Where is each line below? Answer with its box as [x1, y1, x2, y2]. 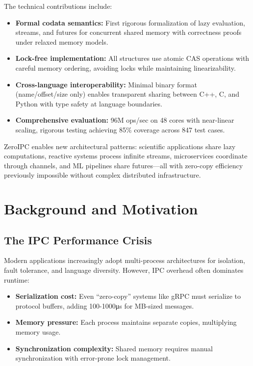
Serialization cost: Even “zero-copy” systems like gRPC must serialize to [15, 291, 241, 301]
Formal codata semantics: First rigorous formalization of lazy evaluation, [15, 17, 245, 27]
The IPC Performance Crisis [4, 232, 152, 247]
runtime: [4, 274, 29, 285]
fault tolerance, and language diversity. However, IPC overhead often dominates [4, 265, 244, 275]
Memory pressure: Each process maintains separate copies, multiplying [15, 317, 237, 327]
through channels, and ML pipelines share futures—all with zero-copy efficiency [4, 160, 243, 170]
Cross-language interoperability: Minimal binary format [15, 79, 197, 89]
